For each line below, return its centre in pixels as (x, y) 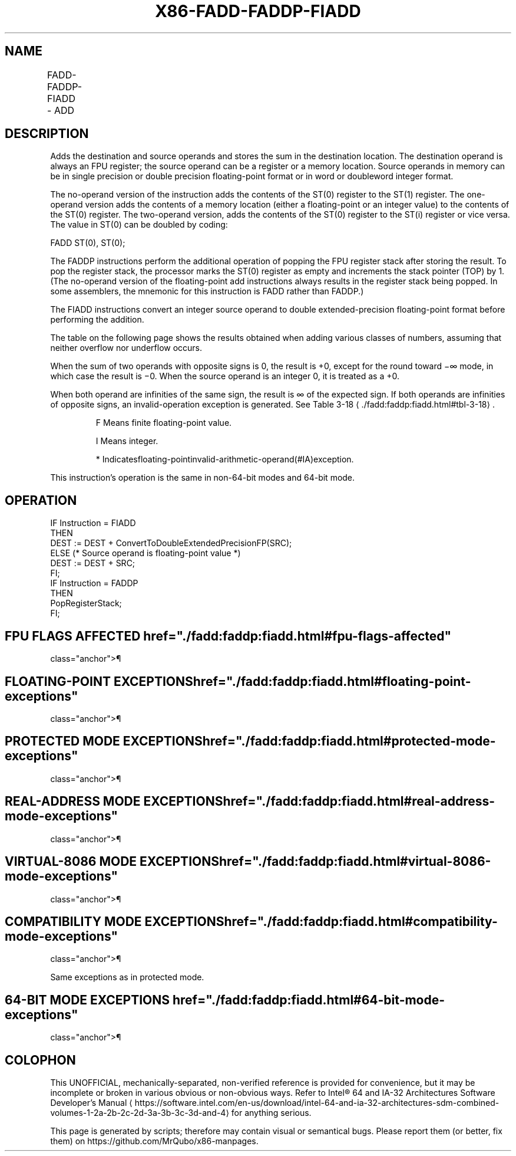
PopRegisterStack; (86, 603)
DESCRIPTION (47, 134)
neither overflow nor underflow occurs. (126, 348)
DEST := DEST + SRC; (93, 563)
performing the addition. (97, 320)
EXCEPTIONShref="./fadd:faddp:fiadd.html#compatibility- (321, 921)
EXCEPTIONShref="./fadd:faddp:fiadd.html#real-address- (319, 802)
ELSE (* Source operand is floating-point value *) (145, 553)
